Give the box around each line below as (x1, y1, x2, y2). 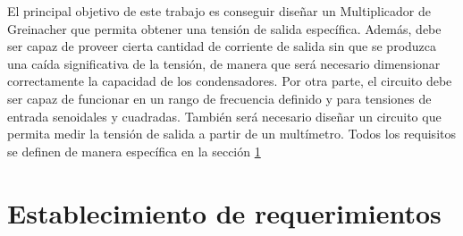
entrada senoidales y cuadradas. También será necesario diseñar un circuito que (7, 106, 442, 125)
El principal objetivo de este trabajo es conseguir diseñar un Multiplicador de (7, 2, 432, 20)
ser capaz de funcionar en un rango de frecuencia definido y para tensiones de (7, 88, 432, 107)
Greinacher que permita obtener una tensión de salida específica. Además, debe (7, 19, 442, 38)
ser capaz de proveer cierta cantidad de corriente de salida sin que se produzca (7, 37, 437, 55)
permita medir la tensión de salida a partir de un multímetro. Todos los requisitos (7, 124, 456, 143)
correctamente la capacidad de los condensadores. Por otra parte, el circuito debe (7, 72, 452, 90)
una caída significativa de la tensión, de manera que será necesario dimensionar (7, 54, 441, 72)
